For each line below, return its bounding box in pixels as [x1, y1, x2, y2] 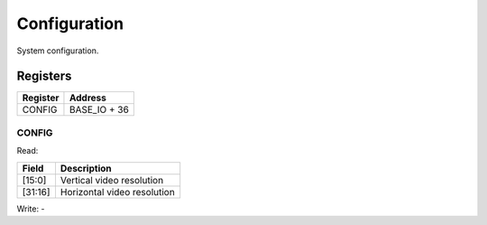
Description [60, 162, 112, 174]
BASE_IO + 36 [69, 104, 130, 117]
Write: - [16, 203, 45, 214]
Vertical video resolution [60, 173, 164, 186]
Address [69, 91, 107, 104]
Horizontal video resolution [60, 185, 175, 198]
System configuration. [16, 45, 99, 56]
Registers [16, 69, 72, 84]
